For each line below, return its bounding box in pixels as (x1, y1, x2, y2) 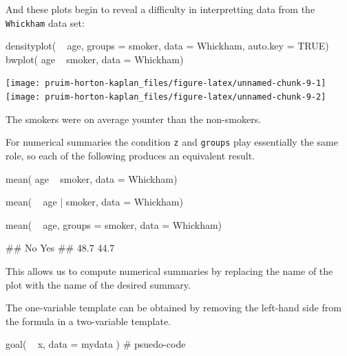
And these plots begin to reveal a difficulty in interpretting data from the (6, 2, 315, 16)
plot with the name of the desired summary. (6, 277, 191, 291)
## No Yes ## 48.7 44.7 (6, 241, 115, 255)
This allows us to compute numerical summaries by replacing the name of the (6, 263, 333, 278)
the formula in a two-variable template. (6, 313, 171, 328)
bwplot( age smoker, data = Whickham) (6, 52, 184, 66)
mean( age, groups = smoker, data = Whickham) (6, 217, 222, 232)
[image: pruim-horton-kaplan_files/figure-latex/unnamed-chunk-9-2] (6, 92, 326, 102)
